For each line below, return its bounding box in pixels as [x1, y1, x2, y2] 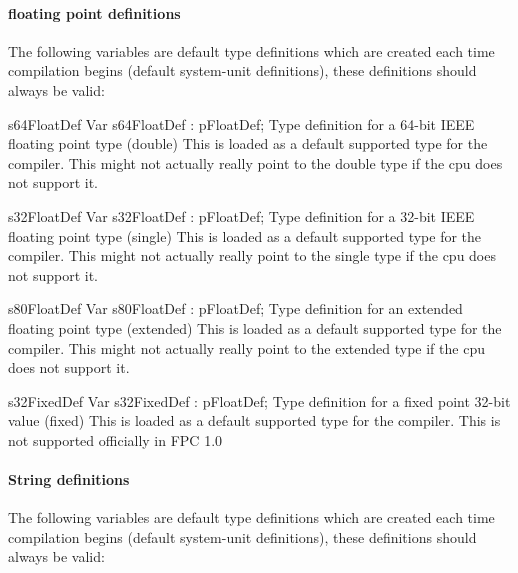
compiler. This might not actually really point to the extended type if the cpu [8, 337, 485, 358]
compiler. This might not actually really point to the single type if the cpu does [8, 245, 496, 266]
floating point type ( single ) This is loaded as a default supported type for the [8, 225, 482, 246]
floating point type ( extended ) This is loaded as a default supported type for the [8, 317, 502, 338]
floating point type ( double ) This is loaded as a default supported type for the [8, 133, 488, 154]
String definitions [8, 469, 130, 490]
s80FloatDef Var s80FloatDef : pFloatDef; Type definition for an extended [8, 298, 463, 319]
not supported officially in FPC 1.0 [8, 429, 223, 450]
